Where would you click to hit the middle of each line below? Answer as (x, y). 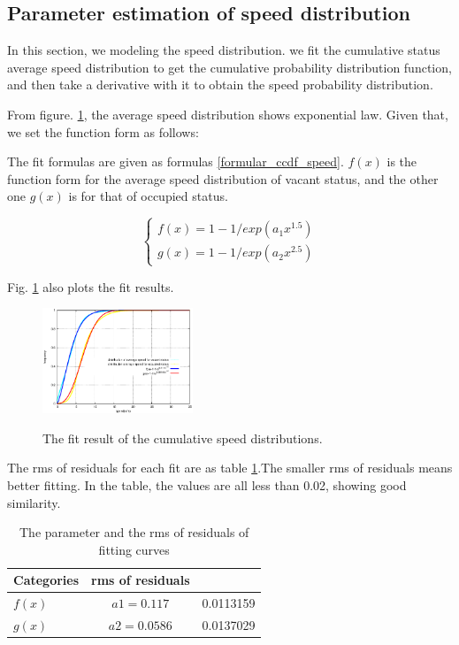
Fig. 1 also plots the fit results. (91, 286)
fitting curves (134, 549)
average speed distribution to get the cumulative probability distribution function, (229, 67)
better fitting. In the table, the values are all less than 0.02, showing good (207, 484)
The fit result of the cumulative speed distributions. (183, 438)
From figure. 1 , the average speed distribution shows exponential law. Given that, (228, 114)
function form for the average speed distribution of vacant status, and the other (223, 178)
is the (402, 161)
